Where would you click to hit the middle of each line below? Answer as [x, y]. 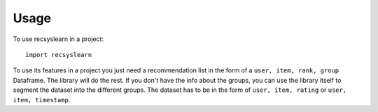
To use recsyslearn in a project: [58, 39]
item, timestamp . [42, 99]
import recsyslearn [59, 55]
